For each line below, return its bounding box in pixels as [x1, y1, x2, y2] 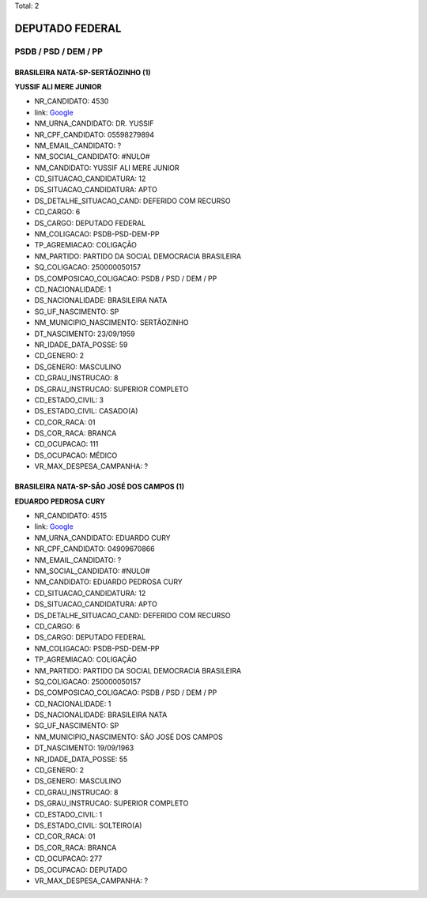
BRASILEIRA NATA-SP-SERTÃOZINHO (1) [14, 67, 151, 77]
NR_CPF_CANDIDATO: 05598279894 [34, 130, 154, 139]
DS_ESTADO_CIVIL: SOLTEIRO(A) [34, 821, 142, 830]
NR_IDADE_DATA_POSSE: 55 [34, 754, 128, 764]
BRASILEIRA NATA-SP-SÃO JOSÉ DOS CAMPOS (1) [14, 482, 185, 492]
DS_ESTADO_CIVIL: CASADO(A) [34, 406, 138, 416]
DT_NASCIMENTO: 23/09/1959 [34, 329, 136, 338]
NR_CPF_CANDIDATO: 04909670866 [34, 544, 155, 553]
